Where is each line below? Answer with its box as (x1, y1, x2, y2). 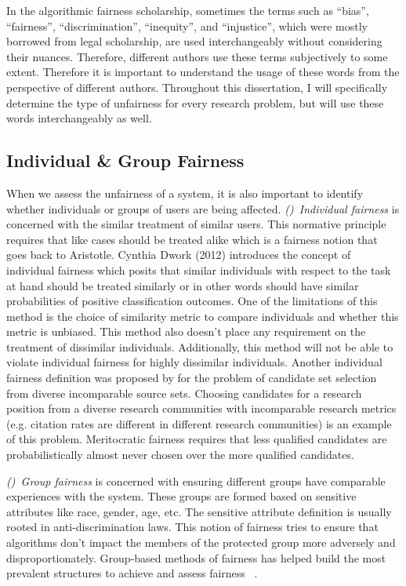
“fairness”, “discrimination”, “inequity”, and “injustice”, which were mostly (6, 17, 368, 34)
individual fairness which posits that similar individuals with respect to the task (6, 261, 391, 278)
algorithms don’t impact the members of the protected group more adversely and (6, 534, 396, 551)
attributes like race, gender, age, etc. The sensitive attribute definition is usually (6, 503, 392, 519)
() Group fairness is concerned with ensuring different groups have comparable (6, 472, 386, 489)
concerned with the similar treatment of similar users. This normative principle (6, 216, 386, 232)
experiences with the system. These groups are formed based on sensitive (6, 488, 357, 504)
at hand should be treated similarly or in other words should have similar (6, 277, 359, 293)
